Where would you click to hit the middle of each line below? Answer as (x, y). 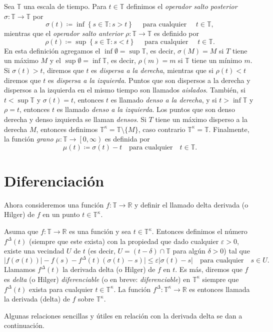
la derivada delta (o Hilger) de (109, 269)
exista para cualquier (61, 289)
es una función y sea (100, 231)
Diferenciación (54, 180)
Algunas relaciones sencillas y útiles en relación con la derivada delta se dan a (123, 315)
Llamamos (20, 269)
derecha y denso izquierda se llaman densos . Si (75, 119)
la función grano (29, 139)
